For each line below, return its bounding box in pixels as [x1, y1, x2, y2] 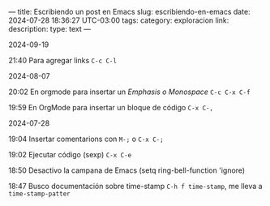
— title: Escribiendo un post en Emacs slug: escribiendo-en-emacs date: [8, 7, 251, 16]
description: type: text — [8, 24, 92, 33]
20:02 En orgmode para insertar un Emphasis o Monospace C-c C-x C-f [8, 87, 251, 97]
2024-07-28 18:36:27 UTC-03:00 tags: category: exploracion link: [8, 15, 229, 25]
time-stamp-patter [8, 190, 71, 198]
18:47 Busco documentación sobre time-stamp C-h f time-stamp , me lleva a [8, 182, 263, 191]
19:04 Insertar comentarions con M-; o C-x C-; [8, 134, 164, 144]
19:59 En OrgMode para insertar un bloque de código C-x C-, [8, 103, 213, 112]
